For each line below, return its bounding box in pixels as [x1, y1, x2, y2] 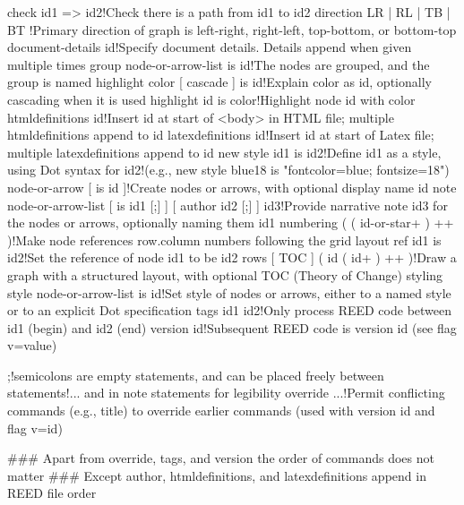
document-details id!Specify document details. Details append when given [7, 38, 412, 56]
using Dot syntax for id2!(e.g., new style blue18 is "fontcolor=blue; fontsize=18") [7, 160, 450, 179]
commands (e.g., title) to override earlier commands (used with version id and [7, 401, 435, 420]
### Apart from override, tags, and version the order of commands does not [7, 449, 434, 467]
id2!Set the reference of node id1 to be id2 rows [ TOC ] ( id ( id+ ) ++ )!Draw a [7, 248, 457, 267]
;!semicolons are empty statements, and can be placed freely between [7, 365, 384, 384]
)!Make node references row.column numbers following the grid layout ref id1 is [7, 230, 442, 249]
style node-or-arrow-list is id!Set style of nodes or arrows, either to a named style [7, 283, 451, 302]
